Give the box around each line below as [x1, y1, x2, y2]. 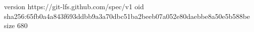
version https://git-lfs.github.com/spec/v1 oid [4, 1, 144, 11]
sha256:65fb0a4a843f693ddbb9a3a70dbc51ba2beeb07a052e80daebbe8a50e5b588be [4, 11, 250, 21]
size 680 [4, 20, 28, 31]
